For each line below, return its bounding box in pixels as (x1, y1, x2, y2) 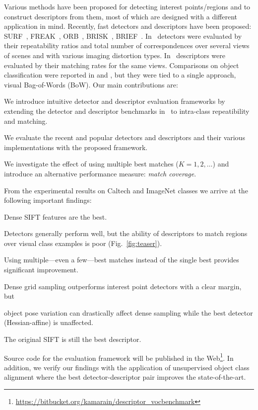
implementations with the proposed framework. (4, 142, 148, 152)
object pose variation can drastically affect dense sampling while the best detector (4, 307, 253, 318)
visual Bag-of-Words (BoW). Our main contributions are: (4, 79, 178, 89)
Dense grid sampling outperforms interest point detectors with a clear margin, (4, 281, 242, 291)
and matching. (4, 115, 48, 126)
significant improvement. (4, 264, 78, 275)
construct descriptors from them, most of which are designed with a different (4, 11, 237, 21)
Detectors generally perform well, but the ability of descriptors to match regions (4, 228, 248, 239)
